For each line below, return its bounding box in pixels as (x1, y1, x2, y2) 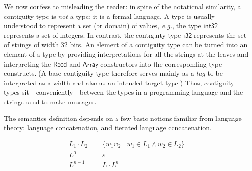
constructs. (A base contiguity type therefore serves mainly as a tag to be (4, 68, 223, 78)
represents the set (194, 30, 247, 40)
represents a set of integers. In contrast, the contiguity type (4, 30, 181, 40)
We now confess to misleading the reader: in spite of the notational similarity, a (4, 1, 241, 11)
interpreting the (4, 58, 51, 68)
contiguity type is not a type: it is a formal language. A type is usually (4, 11, 215, 21)
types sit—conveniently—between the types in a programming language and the (4, 87, 243, 97)
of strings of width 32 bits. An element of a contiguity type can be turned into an (4, 39, 248, 50)
